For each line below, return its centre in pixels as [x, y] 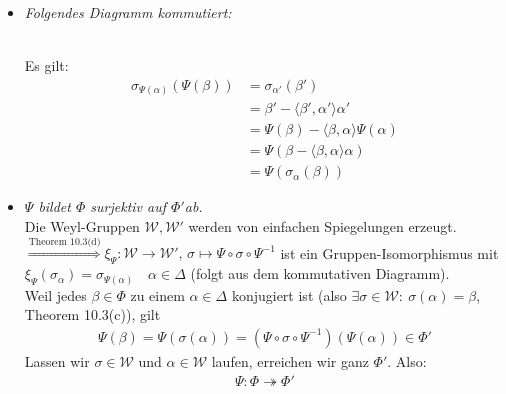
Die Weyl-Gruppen [82, 226]
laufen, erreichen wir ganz [290, 360]
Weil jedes [55, 294]
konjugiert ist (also [289, 294]
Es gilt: [46, 65]
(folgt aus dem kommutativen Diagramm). [320, 273]
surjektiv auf [128, 206]
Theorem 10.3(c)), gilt [92, 314]
